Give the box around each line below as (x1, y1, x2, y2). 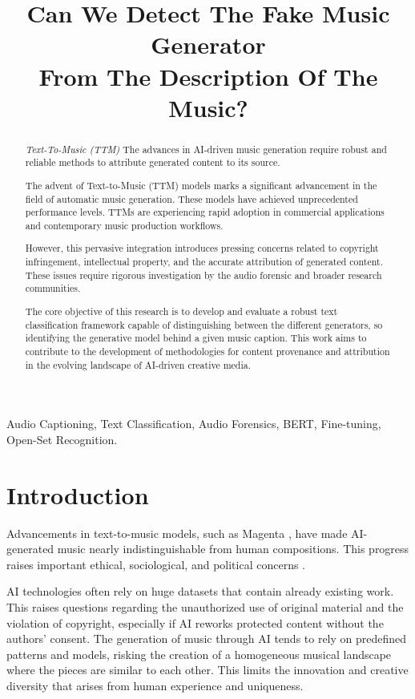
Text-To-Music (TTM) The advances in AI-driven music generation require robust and (25, 142, 387, 156)
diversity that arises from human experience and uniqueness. (6, 677, 304, 693)
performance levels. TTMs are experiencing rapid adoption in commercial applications (25, 205, 385, 219)
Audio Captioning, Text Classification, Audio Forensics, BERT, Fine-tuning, (6, 415, 381, 432)
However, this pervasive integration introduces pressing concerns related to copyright (25, 241, 379, 255)
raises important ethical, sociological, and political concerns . (6, 556, 306, 572)
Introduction (6, 478, 149, 511)
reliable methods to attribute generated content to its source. (25, 156, 280, 169)
